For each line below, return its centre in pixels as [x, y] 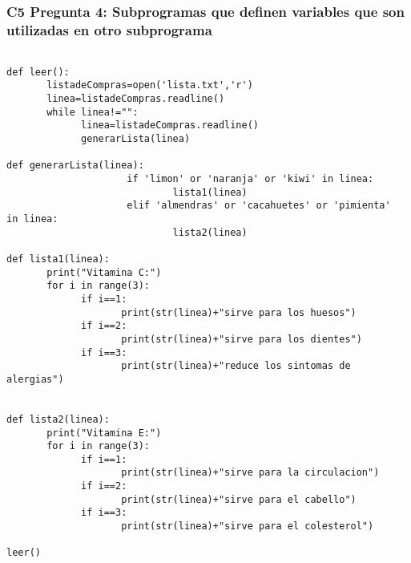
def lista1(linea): [58, 259]
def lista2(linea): [58, 419]
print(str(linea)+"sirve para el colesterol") [248, 527]
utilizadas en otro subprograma [109, 29]
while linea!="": [93, 112]
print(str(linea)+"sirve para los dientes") [242, 339]
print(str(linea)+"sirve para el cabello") [239, 499]
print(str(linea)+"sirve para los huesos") [239, 312]
